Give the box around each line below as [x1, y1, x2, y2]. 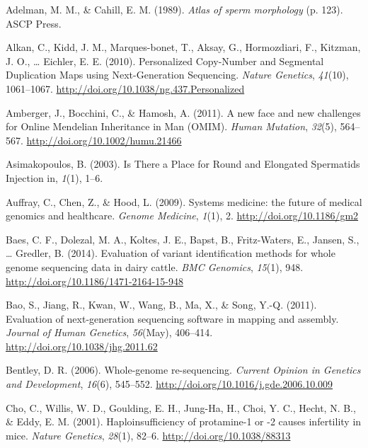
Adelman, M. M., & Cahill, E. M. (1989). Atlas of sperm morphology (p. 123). [6, 2, 343, 16]
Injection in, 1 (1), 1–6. [6, 170, 103, 185]
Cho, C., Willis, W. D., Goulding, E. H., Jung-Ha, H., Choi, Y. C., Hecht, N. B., [6, 400, 356, 415]
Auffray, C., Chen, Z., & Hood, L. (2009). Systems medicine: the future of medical [6, 194, 362, 209]
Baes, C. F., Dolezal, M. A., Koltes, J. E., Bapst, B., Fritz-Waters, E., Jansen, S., [6, 231, 360, 246]
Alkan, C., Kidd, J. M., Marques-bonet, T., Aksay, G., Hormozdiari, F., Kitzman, [6, 40, 361, 54]
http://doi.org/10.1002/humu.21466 [26, 132, 182, 147]
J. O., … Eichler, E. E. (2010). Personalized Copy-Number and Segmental [6, 53, 324, 68]
